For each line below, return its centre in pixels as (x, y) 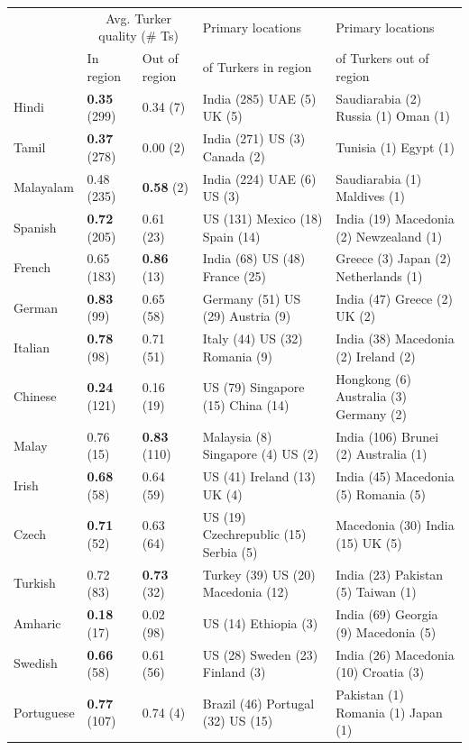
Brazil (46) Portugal (258, 703)
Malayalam (44, 187)
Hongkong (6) (373, 378)
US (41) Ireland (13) (259, 476)
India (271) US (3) (254, 138)
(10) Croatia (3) (380, 672)
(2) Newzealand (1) (389, 236)
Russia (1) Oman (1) (393, 116)
